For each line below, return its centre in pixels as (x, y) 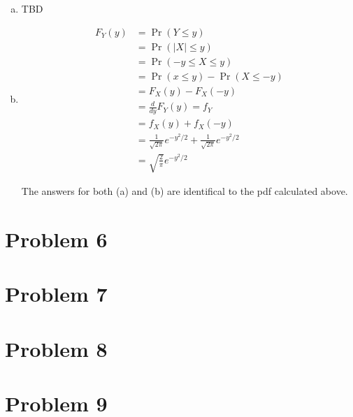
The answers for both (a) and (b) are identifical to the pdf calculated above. (185, 191)
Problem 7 (56, 294)
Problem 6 (56, 239)
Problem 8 (56, 348)
